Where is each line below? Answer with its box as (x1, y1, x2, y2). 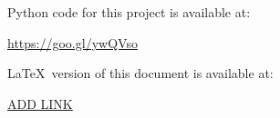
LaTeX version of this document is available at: (7, 64, 274, 83)
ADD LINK (7, 93, 73, 113)
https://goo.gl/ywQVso (7, 33, 138, 52)
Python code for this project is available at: (7, 3, 251, 21)
